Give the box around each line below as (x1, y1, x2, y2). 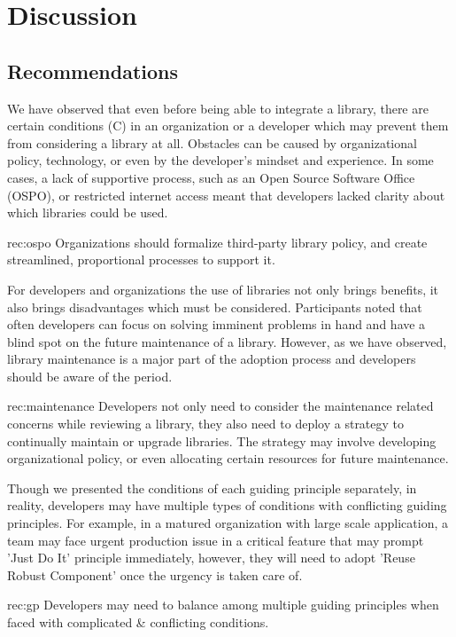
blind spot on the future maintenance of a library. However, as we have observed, (7, 332, 447, 350)
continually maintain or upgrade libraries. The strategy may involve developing (7, 431, 437, 450)
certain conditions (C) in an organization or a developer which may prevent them (7, 116, 449, 135)
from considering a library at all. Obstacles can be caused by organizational (7, 133, 417, 152)
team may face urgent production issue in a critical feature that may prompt (7, 531, 424, 549)
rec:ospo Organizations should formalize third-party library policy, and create (7, 232, 428, 251)
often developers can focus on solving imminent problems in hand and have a (7, 315, 426, 334)
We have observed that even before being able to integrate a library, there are (7, 98, 429, 117)
